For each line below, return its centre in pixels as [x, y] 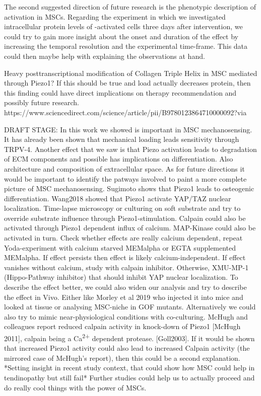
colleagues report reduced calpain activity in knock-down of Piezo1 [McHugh [122, 326]
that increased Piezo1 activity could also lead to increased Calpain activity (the [127, 348]
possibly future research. [42, 102]
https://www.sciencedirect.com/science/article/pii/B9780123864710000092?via [125, 112]
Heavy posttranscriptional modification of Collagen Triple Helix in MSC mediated [131, 73]
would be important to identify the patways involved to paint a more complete [125, 178]
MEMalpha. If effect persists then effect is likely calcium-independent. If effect [125, 257]
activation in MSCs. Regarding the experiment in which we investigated [115, 16]
